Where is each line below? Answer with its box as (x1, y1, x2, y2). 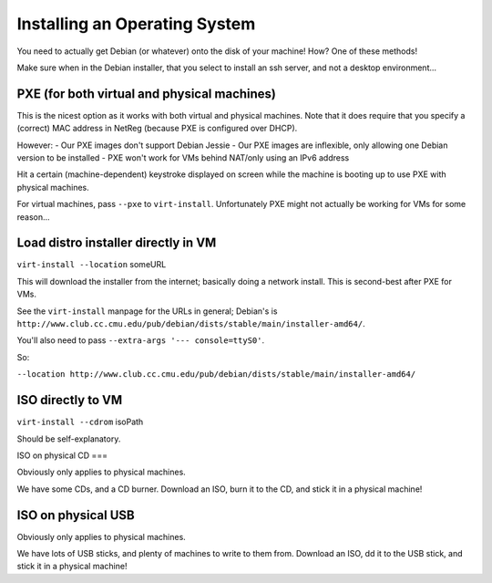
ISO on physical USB (16, 507, 136, 523)
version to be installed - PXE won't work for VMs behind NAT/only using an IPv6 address (16, 152, 350, 163)
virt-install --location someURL (16, 259, 167, 270)
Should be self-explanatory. (16, 433, 121, 444)
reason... (16, 211, 50, 223)
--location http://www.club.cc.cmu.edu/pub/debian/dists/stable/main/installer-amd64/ (16, 370, 416, 380)
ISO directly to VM (16, 392, 123, 408)
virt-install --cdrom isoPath (16, 416, 144, 428)
